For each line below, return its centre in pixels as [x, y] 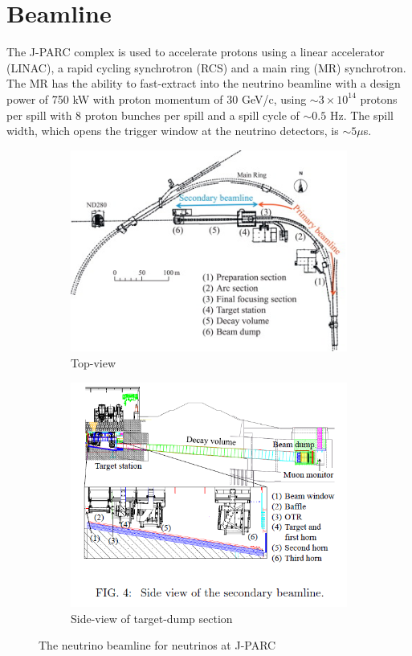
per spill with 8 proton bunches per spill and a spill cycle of [153, 115]
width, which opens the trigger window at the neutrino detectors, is [173, 131]
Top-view [93, 362]
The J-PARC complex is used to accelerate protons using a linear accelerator [196, 52]
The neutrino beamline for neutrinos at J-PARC [157, 645]
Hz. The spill [361, 115]
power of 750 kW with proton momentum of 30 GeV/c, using [157, 98]
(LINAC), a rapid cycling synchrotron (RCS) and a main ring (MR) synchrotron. [206, 67]
